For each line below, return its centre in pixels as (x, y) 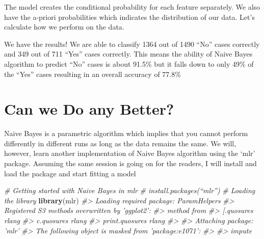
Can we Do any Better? (89, 109)
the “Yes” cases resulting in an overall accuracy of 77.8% (93, 74)
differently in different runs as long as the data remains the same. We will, (120, 143)
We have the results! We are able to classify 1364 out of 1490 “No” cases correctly (132, 44)
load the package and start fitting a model (70, 173)
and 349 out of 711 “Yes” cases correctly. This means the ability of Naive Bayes (128, 54)
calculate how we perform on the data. (64, 27)
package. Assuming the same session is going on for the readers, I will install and (130, 163)
